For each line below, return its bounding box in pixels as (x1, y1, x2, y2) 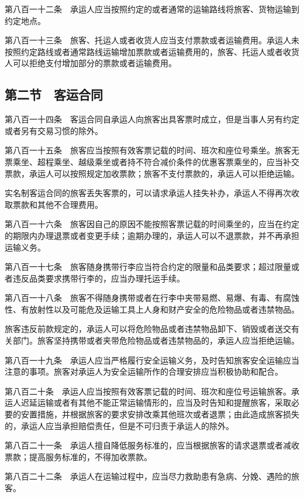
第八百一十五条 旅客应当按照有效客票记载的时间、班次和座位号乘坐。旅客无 (5, 144, 299, 156)
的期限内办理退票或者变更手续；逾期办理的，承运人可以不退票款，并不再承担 (5, 229, 299, 241)
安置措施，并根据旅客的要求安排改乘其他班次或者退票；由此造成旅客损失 (20, 408, 299, 420)
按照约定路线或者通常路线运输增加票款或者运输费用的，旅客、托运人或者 (5, 45, 283, 57)
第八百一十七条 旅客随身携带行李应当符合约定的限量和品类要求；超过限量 (5, 261, 291, 273)
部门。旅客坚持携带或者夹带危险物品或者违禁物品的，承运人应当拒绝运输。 (12, 334, 299, 347)
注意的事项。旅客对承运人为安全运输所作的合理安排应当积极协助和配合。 (5, 365, 283, 378)
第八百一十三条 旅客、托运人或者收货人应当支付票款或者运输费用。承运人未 (5, 34, 299, 46)
